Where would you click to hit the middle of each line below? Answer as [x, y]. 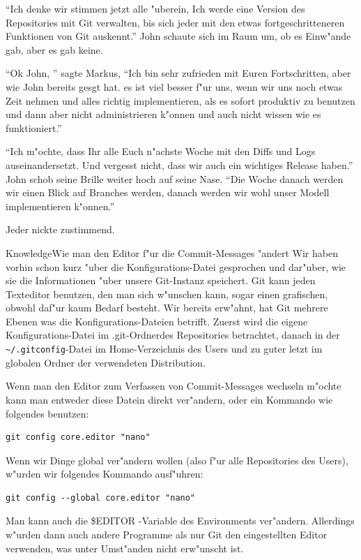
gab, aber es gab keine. [54, 49]
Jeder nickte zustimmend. [60, 229]
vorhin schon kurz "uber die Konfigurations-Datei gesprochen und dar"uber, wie [176, 266]
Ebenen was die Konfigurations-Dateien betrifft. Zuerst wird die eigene [157, 321]
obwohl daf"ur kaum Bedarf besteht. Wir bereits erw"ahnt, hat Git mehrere [167, 308]
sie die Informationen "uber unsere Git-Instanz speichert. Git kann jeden [161, 280]
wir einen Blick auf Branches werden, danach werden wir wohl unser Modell [168, 192]
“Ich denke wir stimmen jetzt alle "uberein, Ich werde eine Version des [155, 8]
